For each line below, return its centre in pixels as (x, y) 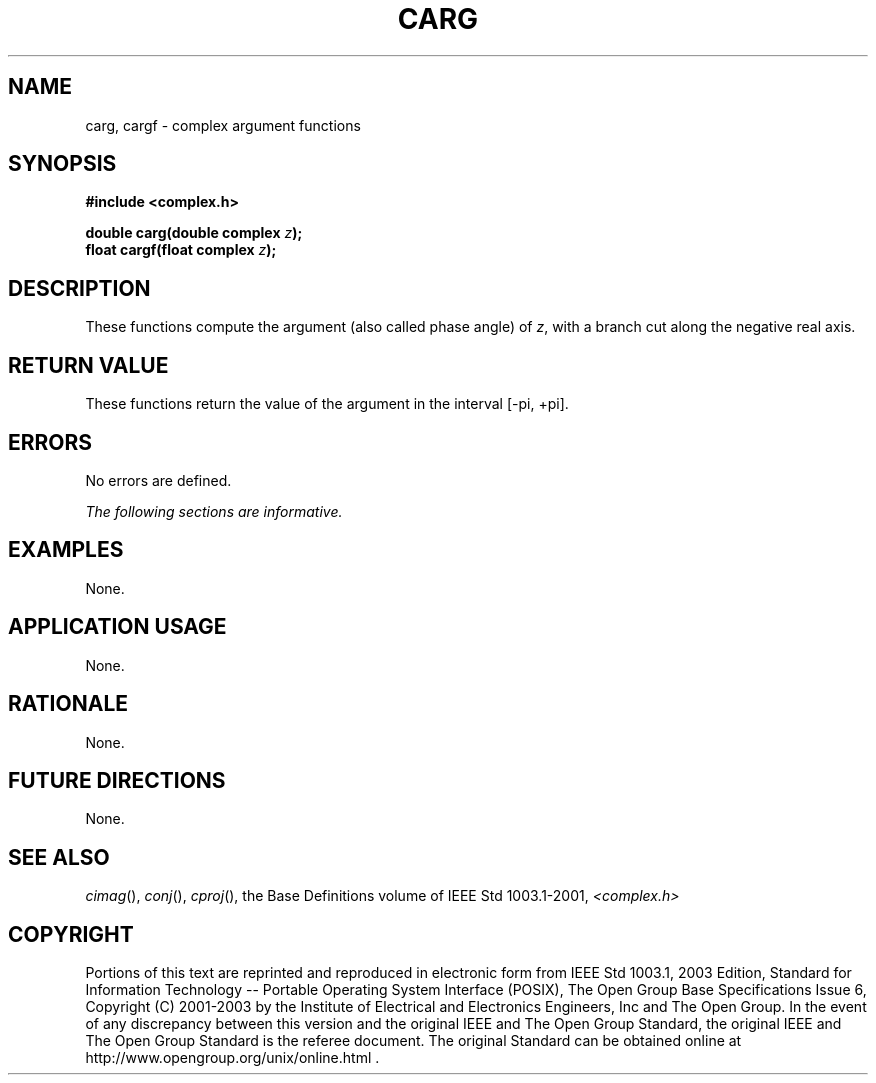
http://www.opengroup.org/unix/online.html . (232, 1058)
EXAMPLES (66, 550)
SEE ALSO (59, 857)
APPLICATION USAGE (117, 627)
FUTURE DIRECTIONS (117, 780)
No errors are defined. (158, 480)
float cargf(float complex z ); (181, 250)
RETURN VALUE (88, 365)
